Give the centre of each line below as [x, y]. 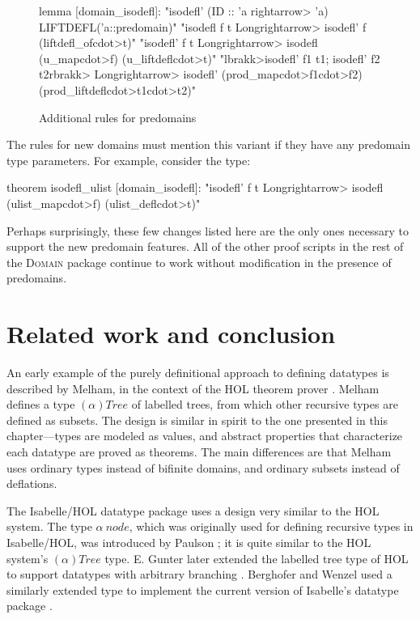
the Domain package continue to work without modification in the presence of [199, 262]
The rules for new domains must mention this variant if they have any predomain [209, 144]
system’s [28, 558]
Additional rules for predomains [118, 117]
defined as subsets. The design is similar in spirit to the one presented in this [197, 420]
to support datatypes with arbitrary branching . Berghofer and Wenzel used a [199, 574]
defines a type [41, 404]
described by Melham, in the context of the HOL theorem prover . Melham [193, 388]
